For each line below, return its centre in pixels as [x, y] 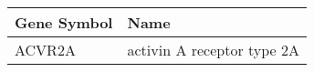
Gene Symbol [64, 22]
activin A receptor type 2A [214, 50]
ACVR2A [45, 50]
